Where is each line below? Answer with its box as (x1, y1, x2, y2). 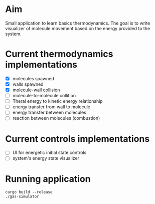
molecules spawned (12, 75, 54, 81)
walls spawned (12, 81, 44, 87)
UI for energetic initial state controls (12, 149, 87, 156)
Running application (5, 173, 91, 184)
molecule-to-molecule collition (12, 93, 76, 99)
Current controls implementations (5, 133, 150, 144)
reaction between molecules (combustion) (12, 115, 100, 121)
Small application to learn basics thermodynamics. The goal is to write (5, 20, 150, 26)
